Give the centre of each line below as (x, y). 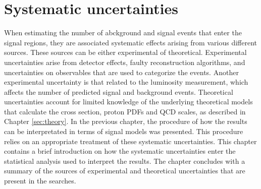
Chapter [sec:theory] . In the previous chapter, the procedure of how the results (126, 121)
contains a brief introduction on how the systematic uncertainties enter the (120, 151)
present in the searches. (40, 181)
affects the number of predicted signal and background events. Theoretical (119, 91)
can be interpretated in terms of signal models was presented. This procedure (124, 131)
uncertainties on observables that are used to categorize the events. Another (121, 72)
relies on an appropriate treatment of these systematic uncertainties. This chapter (130, 141)
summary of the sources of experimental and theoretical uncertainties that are (125, 171)
